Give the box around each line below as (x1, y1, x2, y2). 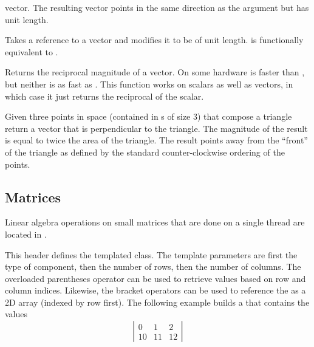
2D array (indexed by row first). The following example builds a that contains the (5, 295, 310, 308)
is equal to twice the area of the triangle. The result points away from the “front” (5, 134, 308, 146)
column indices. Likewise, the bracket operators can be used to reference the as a (5, 284, 306, 297)
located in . (5, 227, 47, 240)
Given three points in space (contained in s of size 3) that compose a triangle (5, 110, 292, 123)
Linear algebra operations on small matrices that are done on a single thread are (5, 216, 305, 228)
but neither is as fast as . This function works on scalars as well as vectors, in (5, 77, 293, 90)
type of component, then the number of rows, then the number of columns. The (5, 260, 301, 273)
